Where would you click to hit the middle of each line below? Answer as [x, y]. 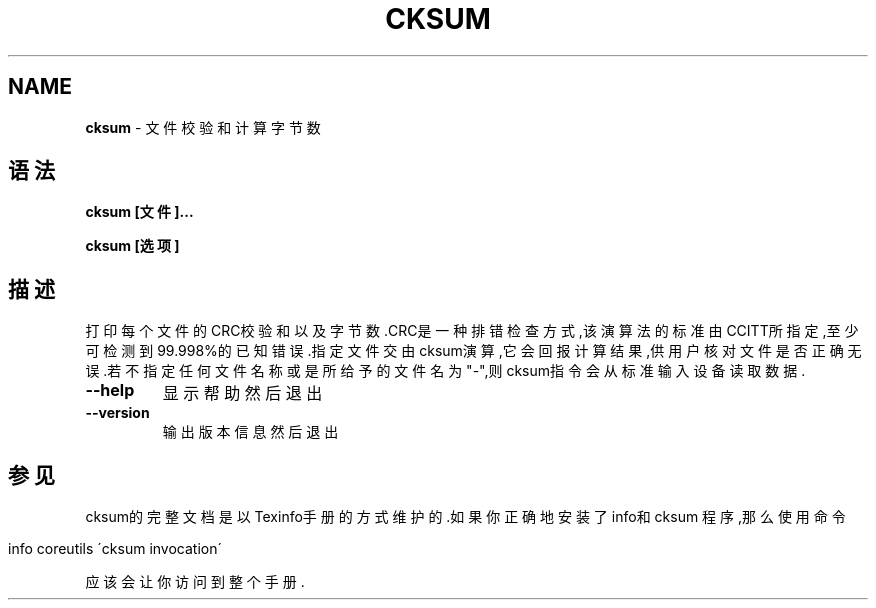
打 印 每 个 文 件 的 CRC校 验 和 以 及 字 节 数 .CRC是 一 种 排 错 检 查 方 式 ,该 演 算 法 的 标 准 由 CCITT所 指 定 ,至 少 [472, 331]
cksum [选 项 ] [132, 246]
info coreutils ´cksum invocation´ [115, 549]
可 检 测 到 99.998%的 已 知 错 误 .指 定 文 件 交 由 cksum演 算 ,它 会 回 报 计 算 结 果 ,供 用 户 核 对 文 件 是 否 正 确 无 [473, 351]
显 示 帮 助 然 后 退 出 [242, 393]
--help [110, 390]
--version [117, 413]
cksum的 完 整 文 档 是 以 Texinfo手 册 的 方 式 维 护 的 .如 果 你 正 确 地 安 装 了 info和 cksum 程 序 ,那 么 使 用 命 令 [465, 517]
